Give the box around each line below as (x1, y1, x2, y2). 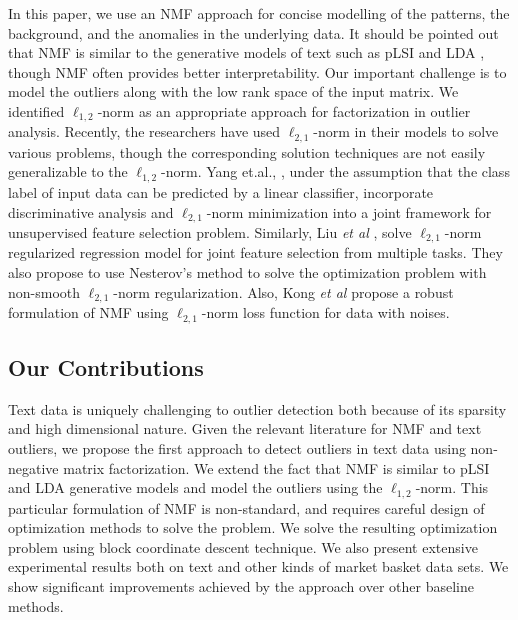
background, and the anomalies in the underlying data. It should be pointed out (8, 22, 499, 43)
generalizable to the (8, 161, 128, 182)
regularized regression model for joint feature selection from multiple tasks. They (8, 242, 503, 263)
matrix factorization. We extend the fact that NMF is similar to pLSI (63, 457, 490, 478)
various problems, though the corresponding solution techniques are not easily (8, 141, 486, 162)
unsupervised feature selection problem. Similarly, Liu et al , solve (8, 221, 412, 242)
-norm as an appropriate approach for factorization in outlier (97, 100, 471, 121)
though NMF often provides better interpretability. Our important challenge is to (8, 61, 507, 82)
